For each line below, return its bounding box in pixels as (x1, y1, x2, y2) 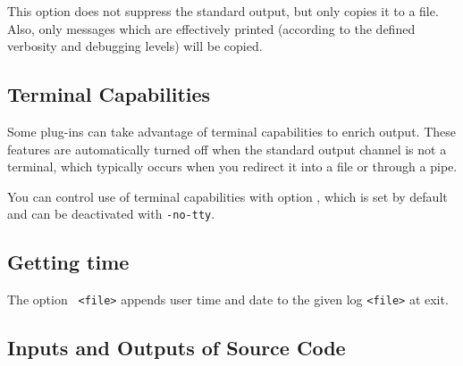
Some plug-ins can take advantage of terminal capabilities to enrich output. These (7, 121, 456, 140)
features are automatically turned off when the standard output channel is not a (7, 139, 447, 158)
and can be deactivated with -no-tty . (7, 204, 215, 223)
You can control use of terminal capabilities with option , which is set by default (7, 187, 448, 205)
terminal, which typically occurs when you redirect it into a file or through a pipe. (7, 157, 458, 176)
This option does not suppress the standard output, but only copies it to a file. (7, 2, 439, 20)
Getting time (7, 248, 130, 276)
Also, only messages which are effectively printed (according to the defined (7, 19, 416, 37)
